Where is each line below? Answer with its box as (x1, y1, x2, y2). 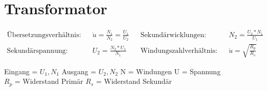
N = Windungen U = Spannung (120, 66, 221, 76)
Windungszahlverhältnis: (140, 47, 218, 54)
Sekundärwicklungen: (140, 31, 206, 39)
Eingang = (4, 66, 38, 76)
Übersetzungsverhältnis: (7, 31, 81, 39)
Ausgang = (62, 66, 97, 76)
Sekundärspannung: (7, 47, 68, 54)
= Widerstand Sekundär (96, 76, 172, 86)
